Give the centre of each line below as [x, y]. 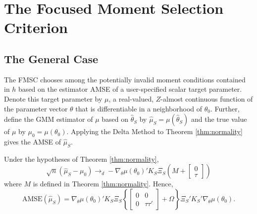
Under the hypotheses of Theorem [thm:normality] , [81, 159]
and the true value [219, 119]
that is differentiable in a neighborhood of [139, 108]
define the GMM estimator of [49, 119]
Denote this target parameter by [53, 98]
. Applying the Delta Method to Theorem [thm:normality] [154, 131]
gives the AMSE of [32, 141]
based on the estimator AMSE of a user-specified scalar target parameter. [130, 89]
